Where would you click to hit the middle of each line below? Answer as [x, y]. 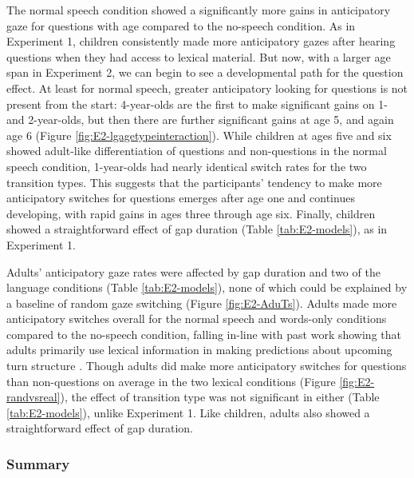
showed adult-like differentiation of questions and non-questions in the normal [197, 151]
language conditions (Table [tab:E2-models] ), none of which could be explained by [207, 287]
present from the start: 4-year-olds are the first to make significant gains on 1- [197, 104]
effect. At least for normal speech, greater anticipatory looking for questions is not [207, 88]
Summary [38, 463]
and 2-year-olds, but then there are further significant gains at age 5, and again [200, 119]
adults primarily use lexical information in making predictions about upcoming [199, 350]
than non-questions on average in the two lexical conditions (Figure [171, 381]
